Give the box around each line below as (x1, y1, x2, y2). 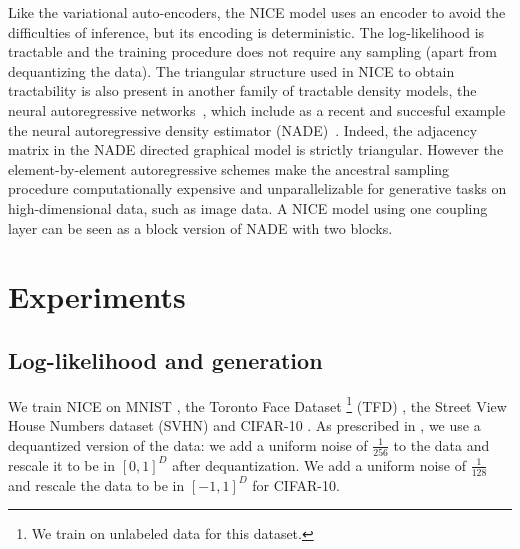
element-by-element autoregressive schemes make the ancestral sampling (8, 158, 450, 179)
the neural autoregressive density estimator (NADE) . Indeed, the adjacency (8, 119, 478, 140)
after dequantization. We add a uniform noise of (172, 454, 466, 475)
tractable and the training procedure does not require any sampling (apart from (8, 41, 497, 62)
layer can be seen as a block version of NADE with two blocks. (8, 217, 393, 238)
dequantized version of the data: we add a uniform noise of (8, 434, 368, 455)
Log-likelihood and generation (8, 344, 323, 375)
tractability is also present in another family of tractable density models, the (8, 80, 477, 101)
